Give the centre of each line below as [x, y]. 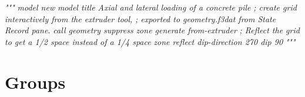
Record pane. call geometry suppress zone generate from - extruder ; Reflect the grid [152, 30]
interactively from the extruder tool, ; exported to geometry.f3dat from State [140, 18]
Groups [35, 82]
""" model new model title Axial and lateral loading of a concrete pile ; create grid [151, 7]
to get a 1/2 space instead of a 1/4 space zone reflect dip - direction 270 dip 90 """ [150, 41]
